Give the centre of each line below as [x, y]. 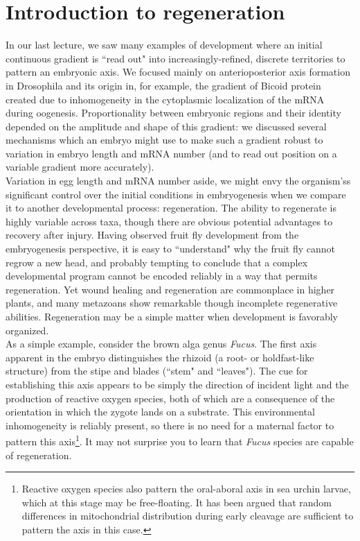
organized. [27, 330]
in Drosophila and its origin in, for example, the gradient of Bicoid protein [163, 85]
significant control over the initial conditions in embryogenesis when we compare [176, 194]
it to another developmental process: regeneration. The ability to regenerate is [171, 208]
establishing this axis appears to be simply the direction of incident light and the [177, 384]
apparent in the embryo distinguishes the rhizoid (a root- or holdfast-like [160, 357]
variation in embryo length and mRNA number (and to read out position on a [171, 153]
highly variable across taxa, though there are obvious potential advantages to [169, 221]
